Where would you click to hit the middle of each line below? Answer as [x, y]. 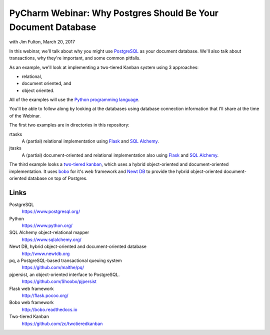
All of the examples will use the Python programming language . [74, 99]
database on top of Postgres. [57, 178]
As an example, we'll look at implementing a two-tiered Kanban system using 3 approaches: [104, 67]
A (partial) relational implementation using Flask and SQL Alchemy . [90, 141]
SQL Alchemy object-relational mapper [49, 232]
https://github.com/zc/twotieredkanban [62, 323]
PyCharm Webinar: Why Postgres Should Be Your [114, 13]
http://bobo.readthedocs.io [49, 309]
